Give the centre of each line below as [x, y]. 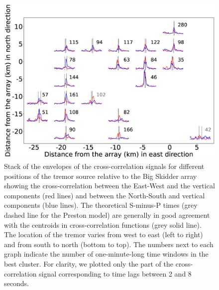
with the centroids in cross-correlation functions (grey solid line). [103, 224]
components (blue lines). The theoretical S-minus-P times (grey [101, 205]
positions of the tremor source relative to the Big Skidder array [101, 176]
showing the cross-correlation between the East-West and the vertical [109, 186]
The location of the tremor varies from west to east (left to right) [104, 234]
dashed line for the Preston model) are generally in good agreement [107, 215]
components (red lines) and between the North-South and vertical [105, 195]
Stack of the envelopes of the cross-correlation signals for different [104, 166]
